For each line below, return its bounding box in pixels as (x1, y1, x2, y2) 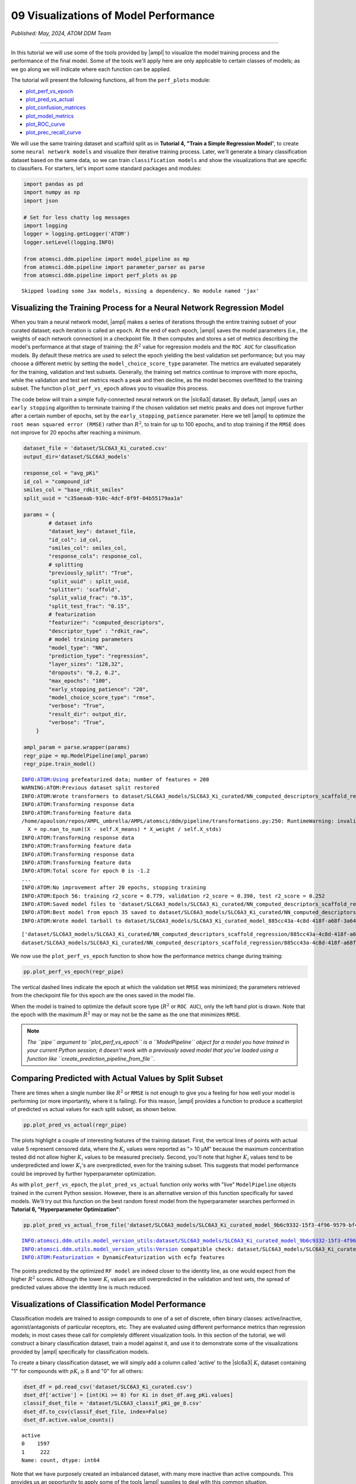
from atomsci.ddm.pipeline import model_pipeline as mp (23, 255, 190, 262)
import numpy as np (23, 189, 80, 196)
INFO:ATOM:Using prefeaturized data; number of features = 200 (21, 776, 209, 783)
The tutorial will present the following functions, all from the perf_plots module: (11, 77, 211, 84)
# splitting (48, 561, 83, 568)
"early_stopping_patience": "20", (48, 686, 149, 693)
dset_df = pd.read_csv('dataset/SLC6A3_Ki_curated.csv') (23, 1383, 193, 1390)
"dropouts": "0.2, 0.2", (48, 669, 121, 676)
